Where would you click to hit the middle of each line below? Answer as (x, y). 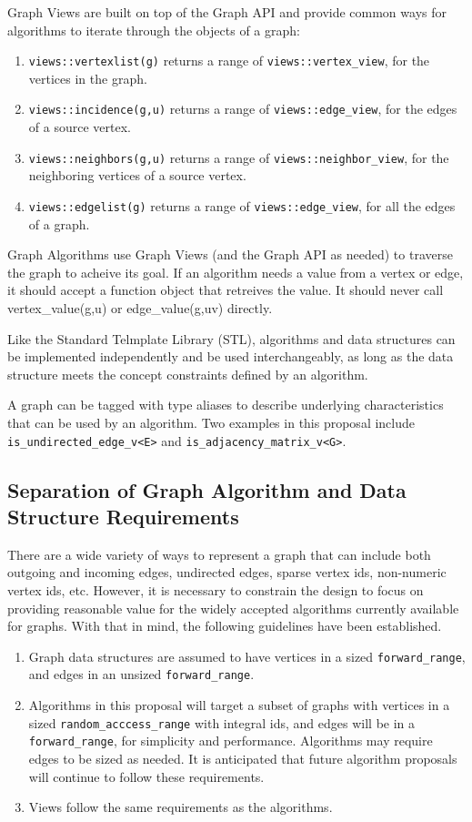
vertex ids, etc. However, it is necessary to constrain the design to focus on (216, 589)
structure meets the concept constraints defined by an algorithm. (188, 374)
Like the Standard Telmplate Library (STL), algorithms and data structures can (231, 338)
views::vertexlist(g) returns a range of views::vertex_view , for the (229, 61)
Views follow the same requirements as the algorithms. (181, 807)
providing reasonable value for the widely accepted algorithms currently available (233, 608)
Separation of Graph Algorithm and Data (207, 489)
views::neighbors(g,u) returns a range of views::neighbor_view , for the (239, 157)
